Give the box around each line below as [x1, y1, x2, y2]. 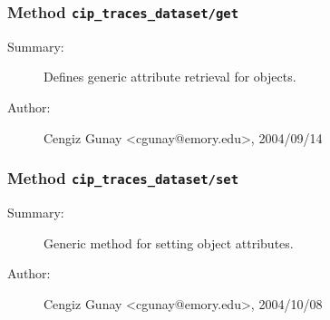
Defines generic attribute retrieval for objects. [44, 67, 296, 86]
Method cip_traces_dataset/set [7, 167, 239, 189]
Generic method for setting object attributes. [44, 233, 294, 252]
